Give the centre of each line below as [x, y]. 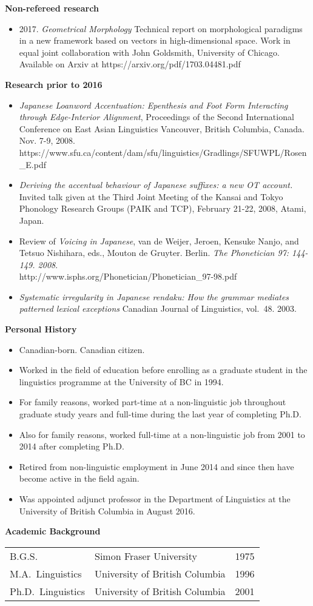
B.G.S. [24, 556]
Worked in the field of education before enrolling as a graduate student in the [163, 370]
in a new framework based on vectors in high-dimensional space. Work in [155, 40]
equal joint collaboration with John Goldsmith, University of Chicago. [149, 52]
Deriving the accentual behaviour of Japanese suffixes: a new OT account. [156, 185]
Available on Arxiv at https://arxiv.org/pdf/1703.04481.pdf [130, 64]
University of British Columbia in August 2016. [107, 510]
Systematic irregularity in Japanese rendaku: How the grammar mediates [154, 296]
